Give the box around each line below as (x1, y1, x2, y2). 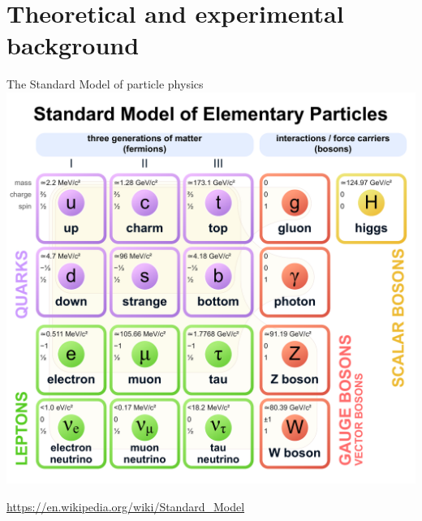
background (6, 28, 140, 62)
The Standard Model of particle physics (6, 75, 204, 93)
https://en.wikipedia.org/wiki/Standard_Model (6, 497, 245, 515)
